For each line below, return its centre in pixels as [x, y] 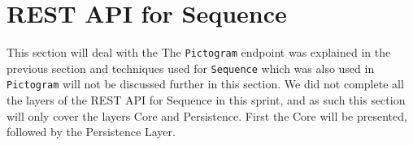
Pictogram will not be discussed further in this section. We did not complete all [205, 84]
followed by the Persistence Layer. [91, 132]
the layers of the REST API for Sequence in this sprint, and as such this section [206, 100]
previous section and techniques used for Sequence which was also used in [191, 68]
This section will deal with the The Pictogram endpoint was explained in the [199, 52]
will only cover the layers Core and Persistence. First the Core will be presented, [207, 115]
